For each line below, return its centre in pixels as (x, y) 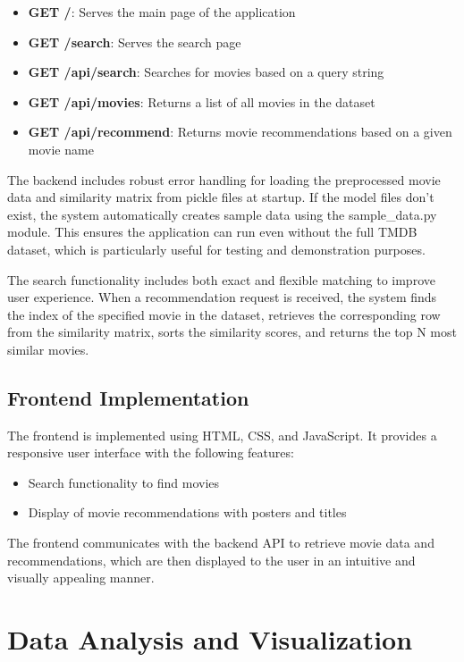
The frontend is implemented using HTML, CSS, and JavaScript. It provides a (222, 435)
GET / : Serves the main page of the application (162, 12)
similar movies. (48, 349)
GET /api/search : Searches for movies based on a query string (206, 72)
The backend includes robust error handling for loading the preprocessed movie (224, 179)
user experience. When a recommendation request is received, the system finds (222, 297)
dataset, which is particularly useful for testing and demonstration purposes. (216, 249)
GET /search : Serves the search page (135, 42)
